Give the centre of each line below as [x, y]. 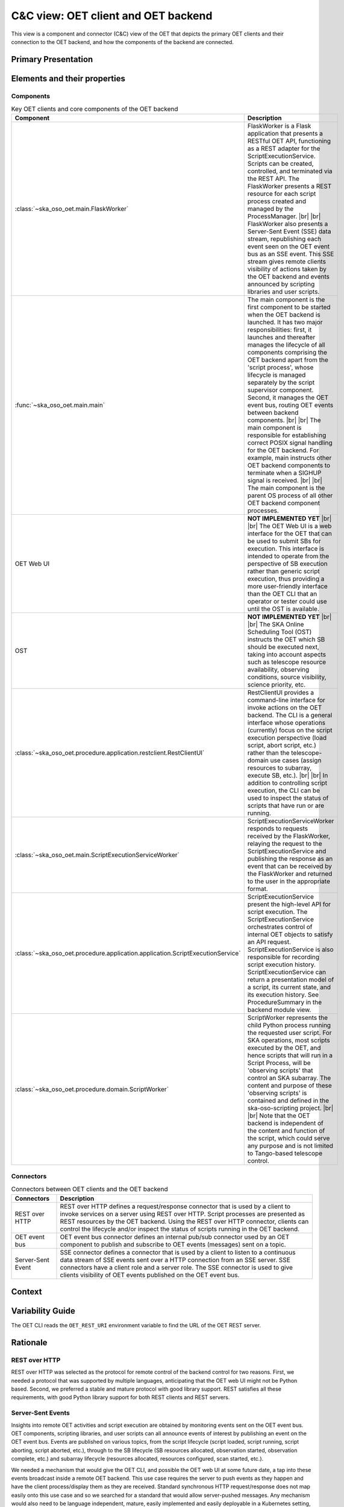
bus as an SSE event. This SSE [291, 254]
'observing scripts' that [280, 1071]
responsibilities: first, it [280, 330]
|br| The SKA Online [276, 625]
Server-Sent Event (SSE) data [289, 231]
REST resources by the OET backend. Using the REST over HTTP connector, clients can [184, 1221]
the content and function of [286, 1131]
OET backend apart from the [288, 360]
